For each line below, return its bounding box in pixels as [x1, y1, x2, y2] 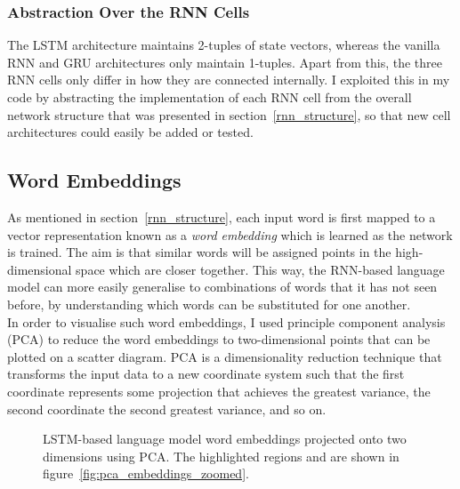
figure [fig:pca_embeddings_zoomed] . [43, 464, 249, 483]
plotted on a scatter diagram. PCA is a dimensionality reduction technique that [7, 347, 442, 365]
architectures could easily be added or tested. [7, 123, 254, 141]
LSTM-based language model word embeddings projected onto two [43, 429, 407, 448]
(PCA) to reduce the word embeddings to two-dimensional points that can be [7, 330, 431, 349]
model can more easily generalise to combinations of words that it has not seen [7, 277, 438, 296]
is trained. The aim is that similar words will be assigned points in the [7, 243, 391, 261]
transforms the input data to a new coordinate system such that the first [7, 365, 405, 383]
